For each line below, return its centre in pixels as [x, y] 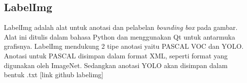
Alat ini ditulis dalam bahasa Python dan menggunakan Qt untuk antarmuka [120, 36]
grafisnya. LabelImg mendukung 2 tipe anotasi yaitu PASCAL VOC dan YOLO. [124, 46]
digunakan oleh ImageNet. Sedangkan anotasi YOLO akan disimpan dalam [116, 65]
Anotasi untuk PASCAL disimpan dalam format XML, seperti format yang [116, 55]
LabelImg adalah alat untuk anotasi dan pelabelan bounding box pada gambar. [121, 27]
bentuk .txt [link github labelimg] [54, 75]
